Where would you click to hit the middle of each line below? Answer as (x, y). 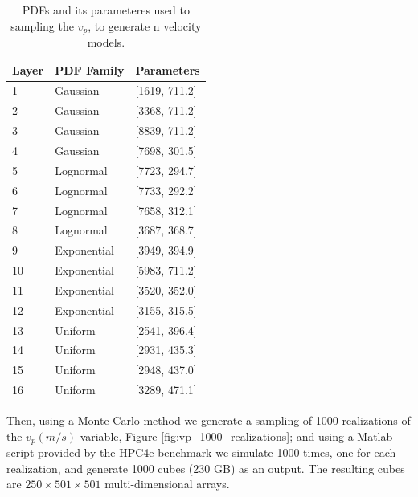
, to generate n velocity (145, 25)
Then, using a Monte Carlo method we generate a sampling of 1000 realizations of (209, 420)
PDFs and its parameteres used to (106, 10)
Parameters (168, 69)
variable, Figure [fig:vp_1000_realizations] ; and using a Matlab (236, 436)
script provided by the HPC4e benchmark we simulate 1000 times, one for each (201, 452)
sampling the (42, 25)
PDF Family (90, 69)
